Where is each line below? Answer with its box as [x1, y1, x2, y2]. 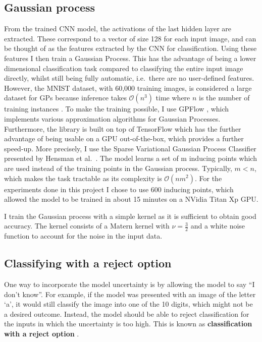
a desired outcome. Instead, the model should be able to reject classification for [4, 308, 249, 319]
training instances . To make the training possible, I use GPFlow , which [4, 103, 229, 114]
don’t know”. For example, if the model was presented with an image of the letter [4, 289, 256, 299]
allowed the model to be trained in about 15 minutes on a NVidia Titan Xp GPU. [4, 194, 258, 204]
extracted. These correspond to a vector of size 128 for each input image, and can [4, 33, 256, 43]
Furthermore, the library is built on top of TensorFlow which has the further [4, 123, 241, 134]
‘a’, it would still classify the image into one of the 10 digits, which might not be [4, 299, 253, 309]
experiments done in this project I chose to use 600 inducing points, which [4, 184, 234, 194]
